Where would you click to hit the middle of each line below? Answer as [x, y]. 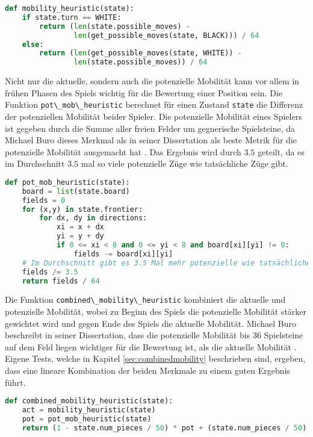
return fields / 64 [61, 281]
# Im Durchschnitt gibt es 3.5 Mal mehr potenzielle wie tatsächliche [166, 263]
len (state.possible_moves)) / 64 [141, 62]
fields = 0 [44, 200]
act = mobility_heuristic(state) [89, 410]
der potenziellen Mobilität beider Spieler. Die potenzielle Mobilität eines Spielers [153, 116]
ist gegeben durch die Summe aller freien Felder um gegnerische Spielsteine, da [150, 128]
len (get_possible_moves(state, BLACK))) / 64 [166, 35]
